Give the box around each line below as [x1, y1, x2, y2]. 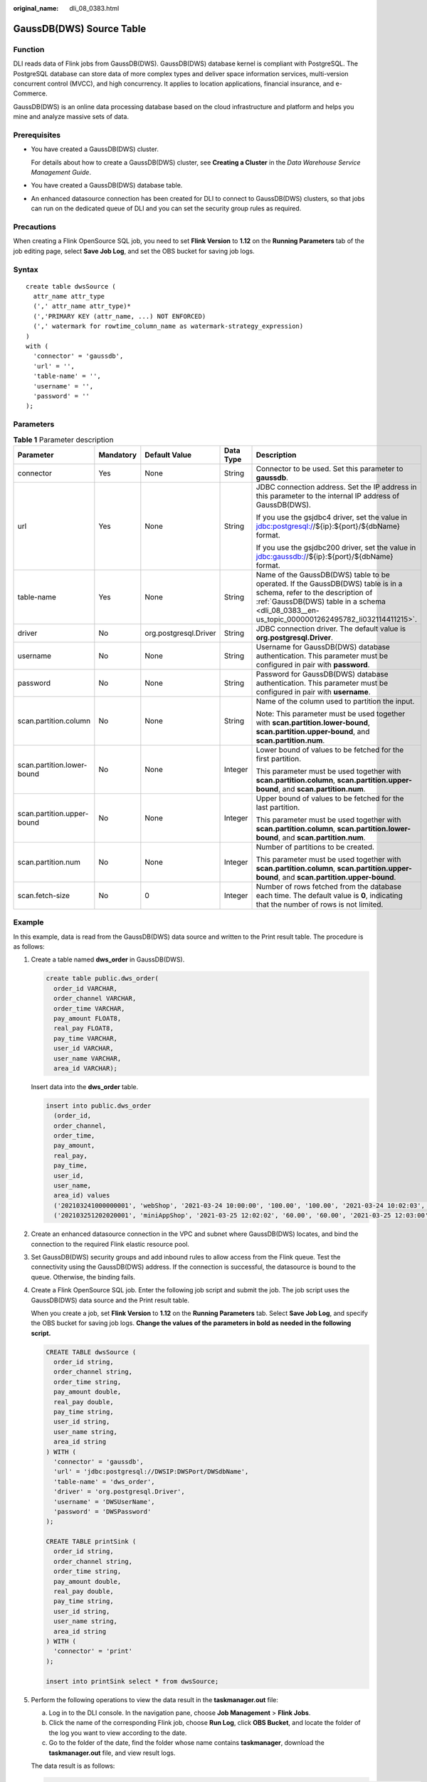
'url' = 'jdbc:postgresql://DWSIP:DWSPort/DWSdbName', [53, 1468, 249, 1475]
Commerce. [13, 89, 48, 98]
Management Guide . [31, 168, 92, 177]
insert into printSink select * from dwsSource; [46, 1677, 219, 1685]
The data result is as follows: [31, 1761, 115, 1770]
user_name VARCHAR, [53, 1054, 122, 1062]
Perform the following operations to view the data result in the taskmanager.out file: [31, 1695, 279, 1704]
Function [13, 44, 45, 54]
